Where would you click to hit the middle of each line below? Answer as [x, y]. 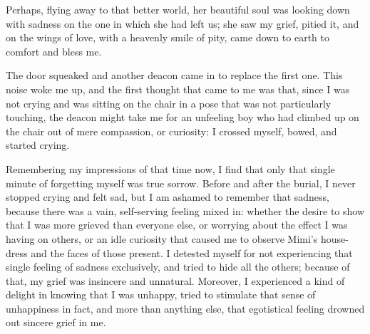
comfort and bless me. [54, 51]
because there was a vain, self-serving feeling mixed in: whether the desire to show [185, 210]
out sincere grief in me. [56, 322]
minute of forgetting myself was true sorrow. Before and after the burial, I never [181, 183]
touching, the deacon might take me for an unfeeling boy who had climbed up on [183, 117]
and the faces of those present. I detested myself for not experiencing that [192, 252]
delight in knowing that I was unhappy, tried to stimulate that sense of [161, 294]
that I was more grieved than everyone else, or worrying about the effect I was [177, 225]
